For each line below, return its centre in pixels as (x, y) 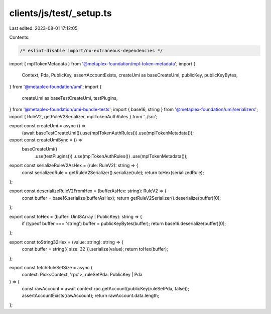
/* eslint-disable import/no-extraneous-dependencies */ (91, 51)
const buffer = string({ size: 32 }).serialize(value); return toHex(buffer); (95, 249)
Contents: (19, 37)
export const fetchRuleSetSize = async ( (51, 267)
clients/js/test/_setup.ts (61, 13)
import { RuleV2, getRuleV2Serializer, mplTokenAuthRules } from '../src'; (83, 116)
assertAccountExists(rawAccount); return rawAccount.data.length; (90, 296)
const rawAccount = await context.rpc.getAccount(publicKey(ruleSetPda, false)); (105, 289)
